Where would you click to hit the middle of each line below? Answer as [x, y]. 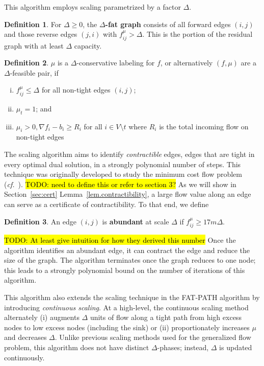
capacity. [88, 45]
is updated [236, 347]
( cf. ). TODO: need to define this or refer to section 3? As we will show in [120, 184]
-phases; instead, [183, 347]
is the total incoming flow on [204, 126]
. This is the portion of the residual [197, 34]
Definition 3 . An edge [40, 221]
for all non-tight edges [76, 90]
